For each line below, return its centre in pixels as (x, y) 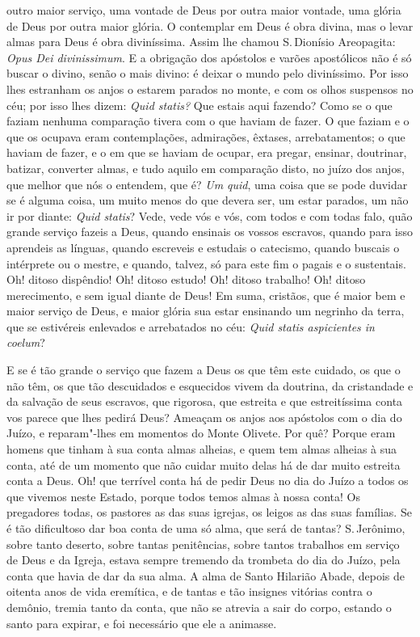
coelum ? (26, 342)
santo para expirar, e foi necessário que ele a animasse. (142, 623)
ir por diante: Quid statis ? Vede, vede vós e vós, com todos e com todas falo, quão (210, 215)
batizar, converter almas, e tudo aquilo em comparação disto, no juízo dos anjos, (206, 168)
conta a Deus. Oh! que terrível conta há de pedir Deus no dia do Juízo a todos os (208, 481)
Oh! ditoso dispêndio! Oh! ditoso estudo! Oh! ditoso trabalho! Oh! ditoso (186, 279)
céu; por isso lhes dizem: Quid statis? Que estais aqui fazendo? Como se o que (199, 105)
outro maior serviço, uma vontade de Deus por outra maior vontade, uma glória (204, 10)
